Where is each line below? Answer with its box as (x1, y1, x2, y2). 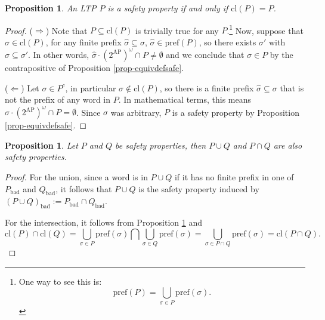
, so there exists (199, 35, 256, 48)
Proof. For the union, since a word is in (5, 171, 148, 183)
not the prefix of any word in (5, 93, 111, 106)
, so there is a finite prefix (159, 81, 254, 94)
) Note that (45, 24, 88, 36)
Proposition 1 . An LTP (5, 2, 97, 14)
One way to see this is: (18, 275, 102, 287)
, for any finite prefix (45, 35, 122, 48)
